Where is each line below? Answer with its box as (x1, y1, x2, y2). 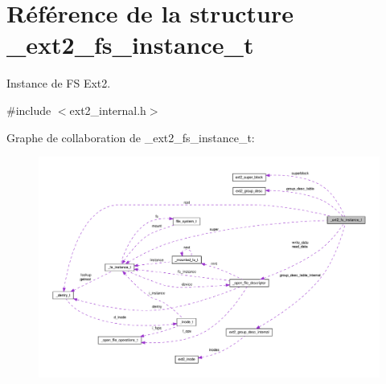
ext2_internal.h (69, 101, 146, 118)
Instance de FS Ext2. (6, 75, 111, 92)
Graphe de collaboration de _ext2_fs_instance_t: (6, 129, 255, 145)
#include (6, 101, 51, 118)
